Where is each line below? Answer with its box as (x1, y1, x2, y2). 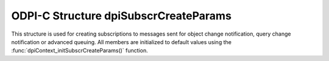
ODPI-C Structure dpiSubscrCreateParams (11, 9, 232, 22)
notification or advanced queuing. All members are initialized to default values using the (11, 38, 232, 45)
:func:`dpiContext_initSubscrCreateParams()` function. (11, 47, 149, 54)
